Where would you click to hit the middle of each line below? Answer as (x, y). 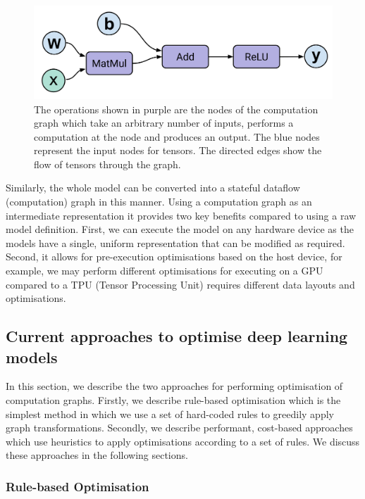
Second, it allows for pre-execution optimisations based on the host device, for (174, 257)
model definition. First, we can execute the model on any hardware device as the (180, 229)
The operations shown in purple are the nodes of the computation (176, 109)
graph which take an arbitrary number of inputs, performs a (164, 123)
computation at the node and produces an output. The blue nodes (177, 136)
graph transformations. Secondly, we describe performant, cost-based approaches (179, 428)
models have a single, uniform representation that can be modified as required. (175, 242)
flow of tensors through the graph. (107, 164)
